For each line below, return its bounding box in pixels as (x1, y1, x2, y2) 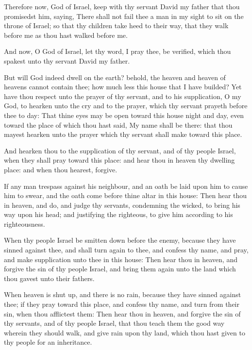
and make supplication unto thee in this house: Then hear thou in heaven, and (4, 254, 237, 264)
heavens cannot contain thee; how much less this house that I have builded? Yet (4, 82, 242, 92)
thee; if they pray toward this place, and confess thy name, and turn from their (4, 299, 240, 309)
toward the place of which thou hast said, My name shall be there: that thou (4, 119, 233, 130)
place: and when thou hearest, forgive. (4, 164, 118, 174)
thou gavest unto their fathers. (4, 273, 95, 283)
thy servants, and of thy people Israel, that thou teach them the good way (4, 318, 225, 328)
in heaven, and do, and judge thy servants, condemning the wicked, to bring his (4, 200, 240, 210)
